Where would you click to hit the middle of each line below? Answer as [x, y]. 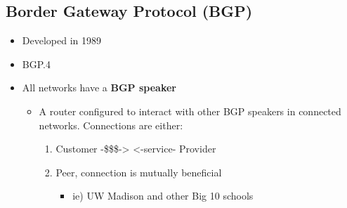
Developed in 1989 [61, 40]
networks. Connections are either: [111, 125]
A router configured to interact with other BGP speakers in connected [190, 111]
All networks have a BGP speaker [99, 87]
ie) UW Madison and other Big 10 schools [163, 196]
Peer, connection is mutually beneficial [139, 172]
